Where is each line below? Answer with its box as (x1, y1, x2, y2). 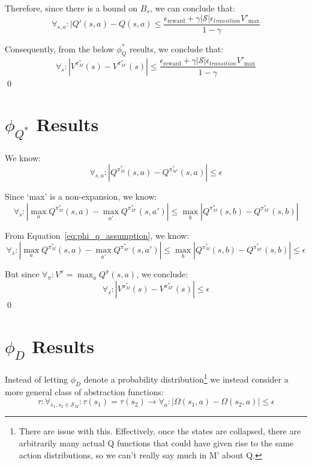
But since (5, 268, 40, 280)
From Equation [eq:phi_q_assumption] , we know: (5, 229, 190, 241)
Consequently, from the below (5, 42, 114, 55)
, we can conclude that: (149, 2, 235, 14)
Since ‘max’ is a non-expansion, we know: (5, 190, 157, 203)
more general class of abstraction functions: (5, 385, 164, 398)
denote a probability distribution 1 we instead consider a (83, 371, 289, 385)
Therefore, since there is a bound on (5, 2, 138, 14)
